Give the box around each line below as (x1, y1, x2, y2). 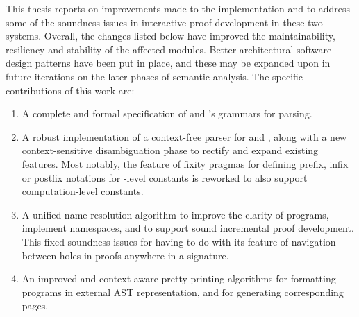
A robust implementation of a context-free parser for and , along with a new (22, 129, 347, 144)
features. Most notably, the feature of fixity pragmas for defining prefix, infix (22, 156, 349, 171)
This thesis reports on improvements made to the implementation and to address (6, 1, 351, 15)
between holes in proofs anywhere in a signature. (22, 248, 229, 262)
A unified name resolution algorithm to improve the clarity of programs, (22, 207, 329, 221)
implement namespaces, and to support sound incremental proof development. (22, 221, 354, 235)
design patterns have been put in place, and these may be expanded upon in (6, 55, 331, 70)
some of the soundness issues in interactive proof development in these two (6, 15, 323, 29)
